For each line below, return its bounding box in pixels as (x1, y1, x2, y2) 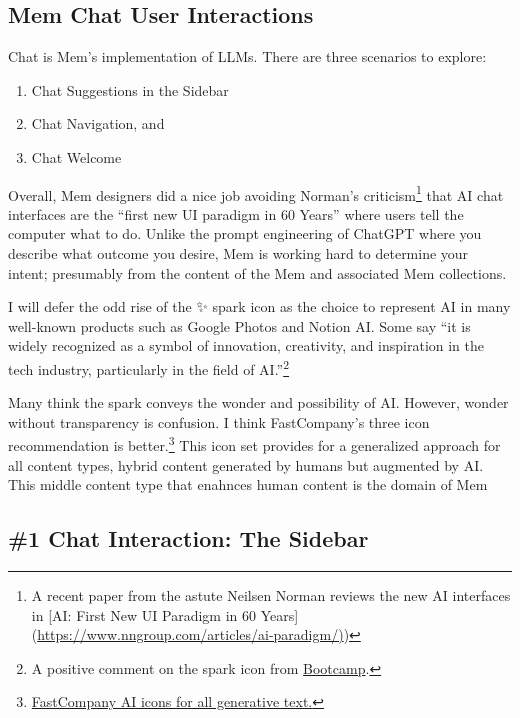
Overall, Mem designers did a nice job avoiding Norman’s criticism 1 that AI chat (8, 181, 504, 205)
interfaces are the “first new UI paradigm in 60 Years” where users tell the (8, 203, 464, 224)
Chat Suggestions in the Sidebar (31, 79, 229, 100)
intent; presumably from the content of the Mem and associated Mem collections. (8, 262, 507, 283)
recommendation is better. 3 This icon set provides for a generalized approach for (8, 432, 501, 456)
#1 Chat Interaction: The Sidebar (8, 523, 369, 554)
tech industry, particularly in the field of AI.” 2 (8, 355, 290, 379)
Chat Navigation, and (31, 113, 165, 134)
